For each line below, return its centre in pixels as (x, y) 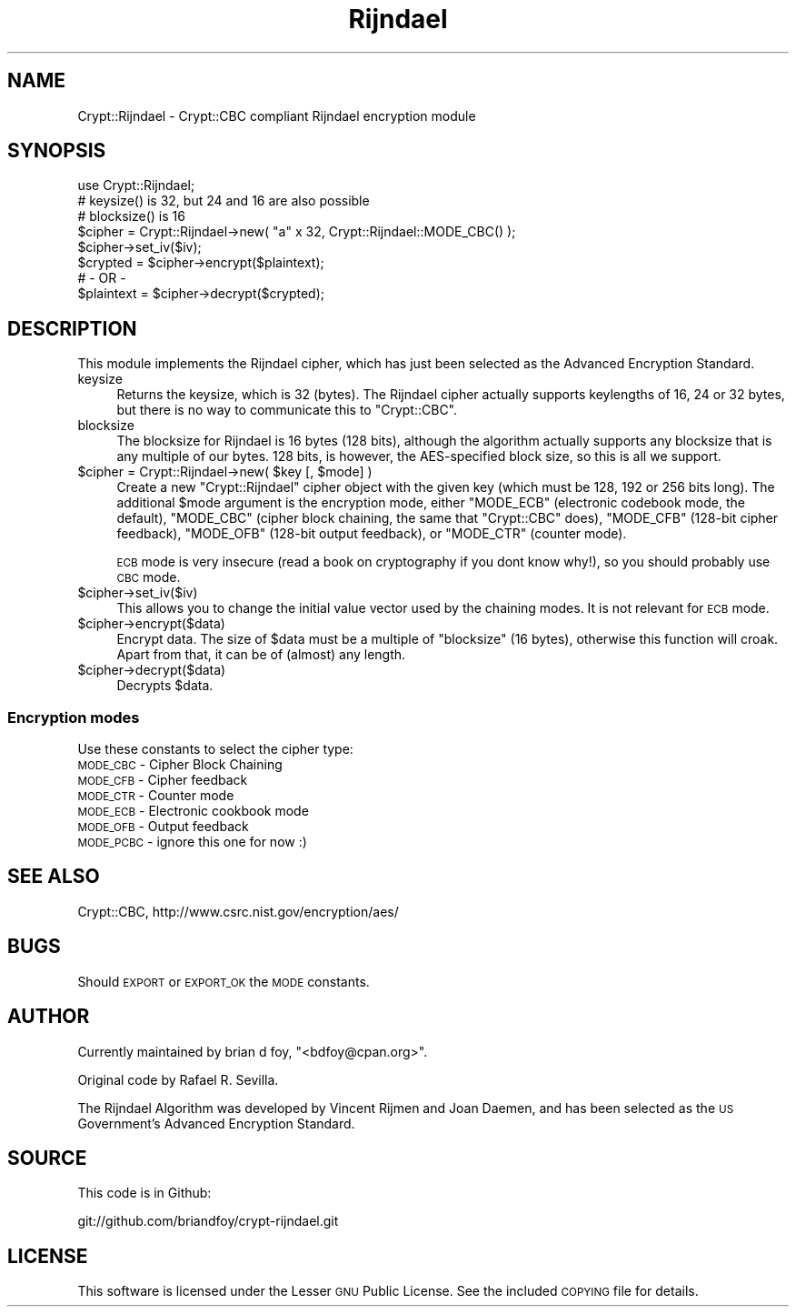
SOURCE (47, 1158)
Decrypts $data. (165, 686)
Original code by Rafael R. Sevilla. (178, 1079)
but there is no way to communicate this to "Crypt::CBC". (287, 410)
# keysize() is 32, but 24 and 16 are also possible (224, 201)
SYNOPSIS (57, 151)
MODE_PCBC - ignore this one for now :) (192, 842)
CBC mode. (149, 577)
